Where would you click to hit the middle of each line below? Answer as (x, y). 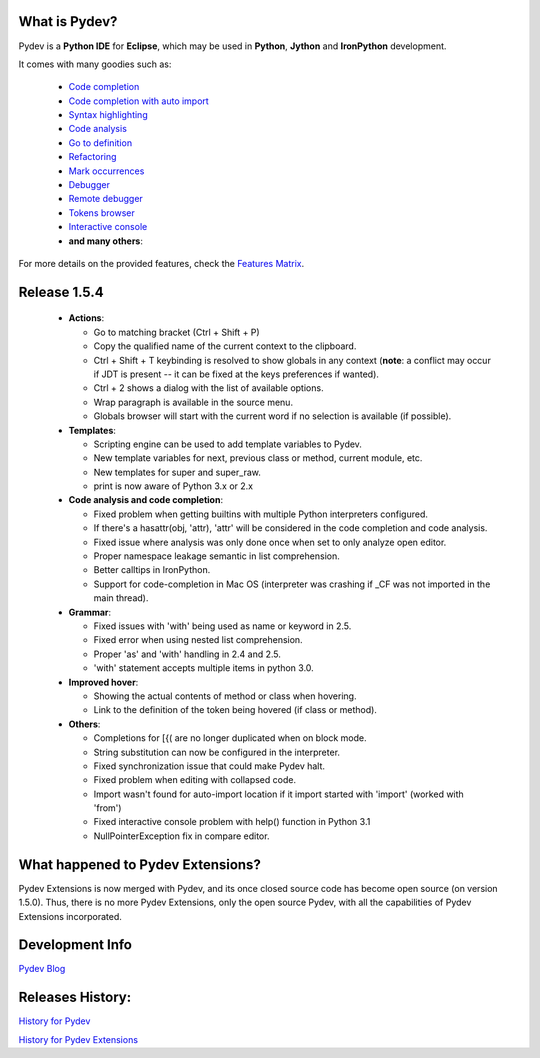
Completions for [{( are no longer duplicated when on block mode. (230, 738)
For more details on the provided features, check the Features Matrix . (161, 263)
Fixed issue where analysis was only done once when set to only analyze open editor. (270, 542)
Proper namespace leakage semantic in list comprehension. (216, 556)
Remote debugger (106, 199)
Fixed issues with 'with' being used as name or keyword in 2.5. (222, 626)
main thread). (121, 598)
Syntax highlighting (108, 115)
